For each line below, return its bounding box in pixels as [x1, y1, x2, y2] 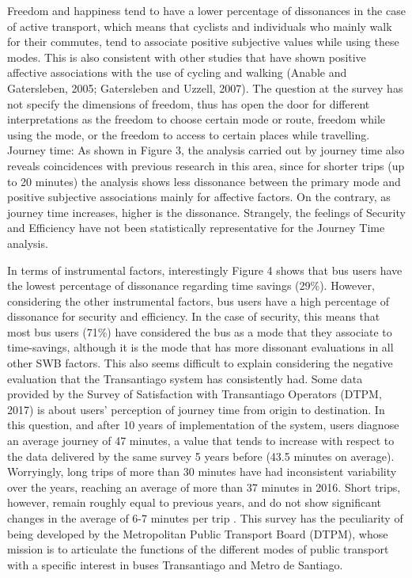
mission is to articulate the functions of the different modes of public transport [7, 541, 389, 557]
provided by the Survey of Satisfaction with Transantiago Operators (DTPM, [7, 386, 382, 402]
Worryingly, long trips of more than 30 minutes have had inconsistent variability [7, 463, 397, 480]
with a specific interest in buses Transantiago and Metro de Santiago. [7, 556, 343, 572]
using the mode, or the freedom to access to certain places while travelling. [7, 126, 370, 143]
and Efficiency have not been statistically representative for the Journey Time [7, 219, 385, 236]
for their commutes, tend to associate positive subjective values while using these [7, 33, 399, 50]
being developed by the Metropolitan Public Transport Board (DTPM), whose [7, 525, 388, 542]
